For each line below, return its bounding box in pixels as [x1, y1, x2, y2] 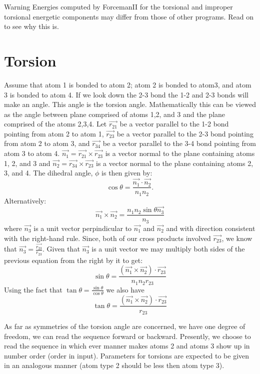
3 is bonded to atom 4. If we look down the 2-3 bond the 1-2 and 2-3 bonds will [4, 89, 248, 99]
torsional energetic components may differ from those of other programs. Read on [4, 11, 253, 21]
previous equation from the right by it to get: [4, 254, 143, 265]
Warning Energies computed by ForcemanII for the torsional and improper [4, 1, 233, 11]
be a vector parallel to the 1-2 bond [119, 118, 229, 129]
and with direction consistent [166, 222, 255, 233]
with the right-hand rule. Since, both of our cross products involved [4, 232, 211, 243]
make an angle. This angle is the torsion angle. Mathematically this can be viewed [4, 99, 256, 109]
